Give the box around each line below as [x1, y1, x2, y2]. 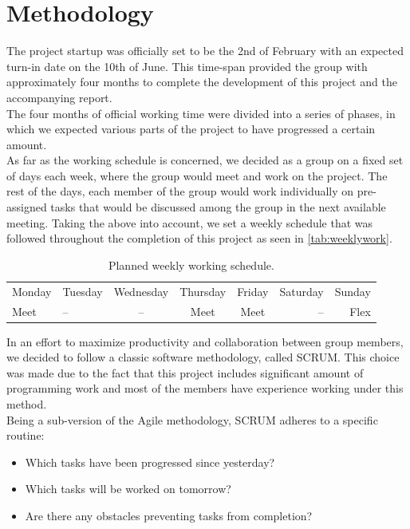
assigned [6, 199, 47, 215]
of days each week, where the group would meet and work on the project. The [6, 167, 388, 184]
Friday [237, 282, 269, 299]
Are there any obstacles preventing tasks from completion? [25, 507, 313, 523]
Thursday [179, 282, 227, 299]
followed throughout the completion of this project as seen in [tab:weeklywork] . [6, 230, 392, 247]
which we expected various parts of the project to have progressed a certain [6, 120, 376, 137]
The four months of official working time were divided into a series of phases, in [6, 105, 396, 121]
